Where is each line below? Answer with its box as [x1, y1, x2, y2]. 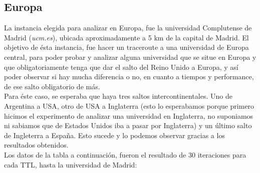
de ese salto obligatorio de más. [4, 81, 100, 91]
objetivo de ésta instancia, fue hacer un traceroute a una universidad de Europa [4, 42, 249, 52]
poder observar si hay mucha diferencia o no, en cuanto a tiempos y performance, [4, 71, 254, 82]
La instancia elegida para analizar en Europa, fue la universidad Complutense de [4, 22, 252, 33]
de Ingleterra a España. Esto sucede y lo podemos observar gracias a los [4, 130, 225, 140]
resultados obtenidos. [4, 140, 69, 150]
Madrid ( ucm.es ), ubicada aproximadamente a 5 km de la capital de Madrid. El [4, 32, 249, 42]
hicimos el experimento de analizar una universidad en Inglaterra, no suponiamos [4, 110, 253, 121]
